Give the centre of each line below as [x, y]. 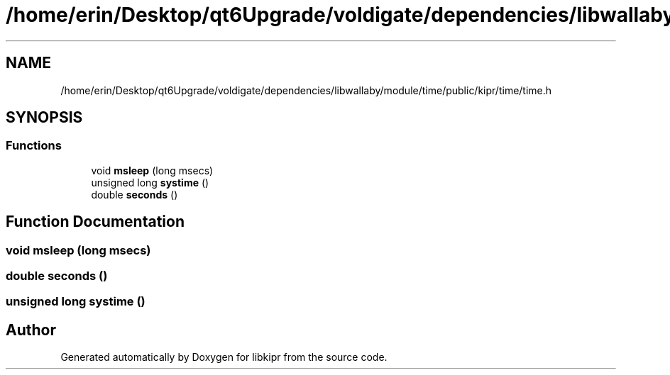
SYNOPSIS [44, 118]
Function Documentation [95, 222]
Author [31, 330]
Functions [34, 146]
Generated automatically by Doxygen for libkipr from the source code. [224, 357]
